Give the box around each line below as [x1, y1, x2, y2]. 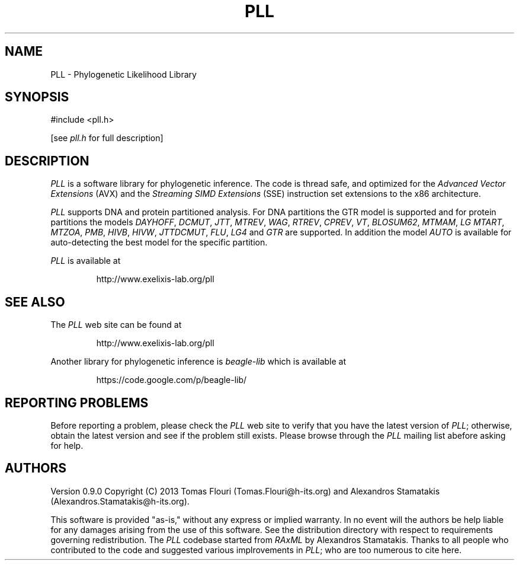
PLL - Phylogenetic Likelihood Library [50, 69, 197, 79]
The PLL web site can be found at [50, 320, 182, 330]
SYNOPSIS [5, 90, 69, 105]
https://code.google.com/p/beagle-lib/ [96, 375, 247, 385]
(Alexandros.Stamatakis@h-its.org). [50, 496, 190, 506]
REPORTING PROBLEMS [5, 395, 149, 410]
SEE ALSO [5, 294, 65, 309]
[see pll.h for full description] [50, 133, 164, 143]
